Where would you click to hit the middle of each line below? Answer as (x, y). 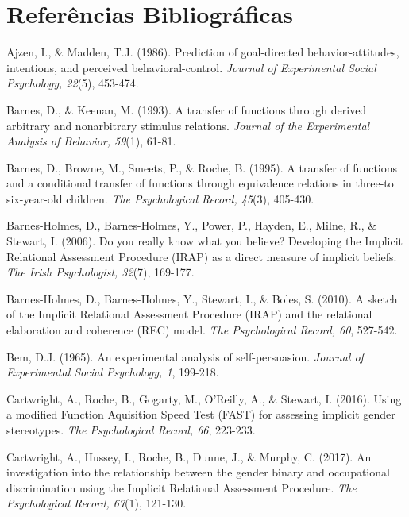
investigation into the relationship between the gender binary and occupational (198, 472)
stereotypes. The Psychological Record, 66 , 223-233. (131, 430)
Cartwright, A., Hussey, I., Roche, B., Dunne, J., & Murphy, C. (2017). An (189, 456)
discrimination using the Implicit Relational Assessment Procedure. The (181, 487)
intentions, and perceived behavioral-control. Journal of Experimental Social (191, 67)
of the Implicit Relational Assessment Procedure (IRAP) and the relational (189, 314)
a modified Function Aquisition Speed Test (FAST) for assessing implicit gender (201, 414)
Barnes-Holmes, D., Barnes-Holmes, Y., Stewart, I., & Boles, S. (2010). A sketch (202, 298)
